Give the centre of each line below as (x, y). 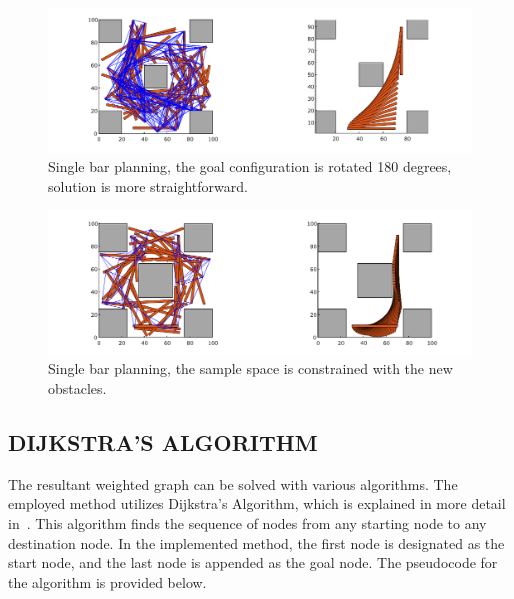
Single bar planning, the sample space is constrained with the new (250, 368)
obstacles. (77, 387)
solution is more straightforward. (148, 185)
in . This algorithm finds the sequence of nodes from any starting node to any (247, 522)
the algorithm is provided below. (107, 581)
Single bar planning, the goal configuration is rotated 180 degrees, (250, 166)
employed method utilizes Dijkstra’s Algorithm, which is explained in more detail (257, 503)
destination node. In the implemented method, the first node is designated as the (256, 542)
